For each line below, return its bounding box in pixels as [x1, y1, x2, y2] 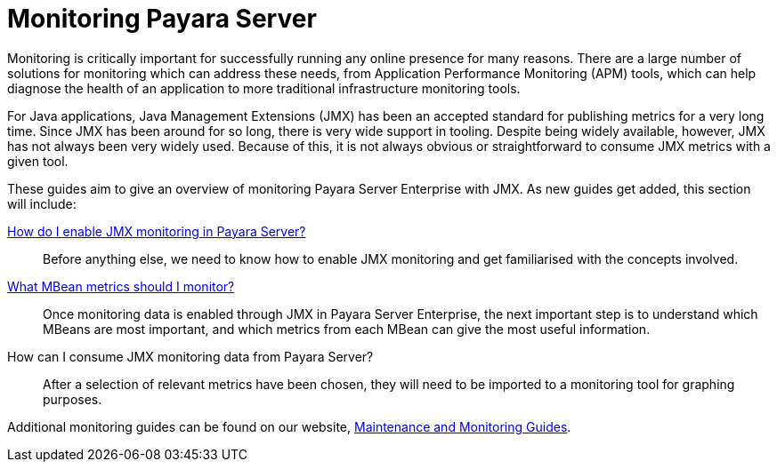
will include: [7, 195, 77, 211]
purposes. [43, 391, 102, 407]
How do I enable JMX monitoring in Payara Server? [7, 223, 306, 239]
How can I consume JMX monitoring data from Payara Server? [7, 348, 374, 364]
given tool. [7, 153, 69, 169]
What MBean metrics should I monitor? [7, 278, 235, 294]
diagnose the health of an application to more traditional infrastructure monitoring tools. [7, 80, 521, 96]
